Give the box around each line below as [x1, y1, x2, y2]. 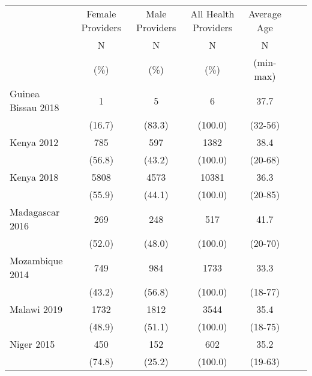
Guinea [10, 86, 40, 100]
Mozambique [10, 253, 63, 267]
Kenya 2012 [10, 135, 59, 149]
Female [86, 7, 116, 20]
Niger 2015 [10, 337, 55, 351]
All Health [190, 7, 235, 20]
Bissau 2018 [10, 100, 59, 114]
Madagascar [10, 205, 60, 219]
